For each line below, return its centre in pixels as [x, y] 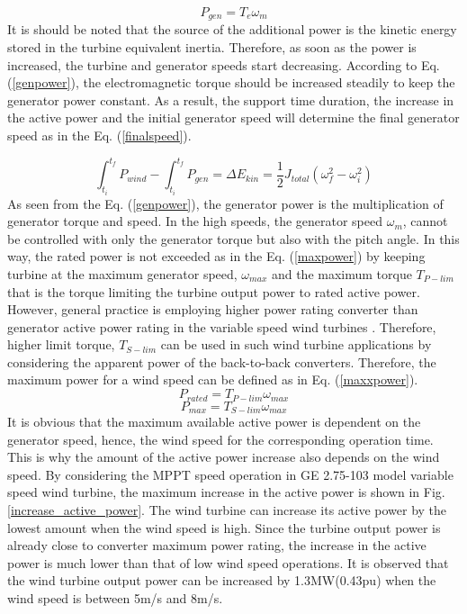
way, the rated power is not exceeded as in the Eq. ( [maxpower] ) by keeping [216, 256]
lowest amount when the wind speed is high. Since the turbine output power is [224, 527]
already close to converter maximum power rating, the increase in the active [217, 545]
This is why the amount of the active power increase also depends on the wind [224, 457]
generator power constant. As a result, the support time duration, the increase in [231, 99]
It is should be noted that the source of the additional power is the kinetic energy [232, 29]
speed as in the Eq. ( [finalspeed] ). [99, 135]
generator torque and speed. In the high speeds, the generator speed [195, 221]
